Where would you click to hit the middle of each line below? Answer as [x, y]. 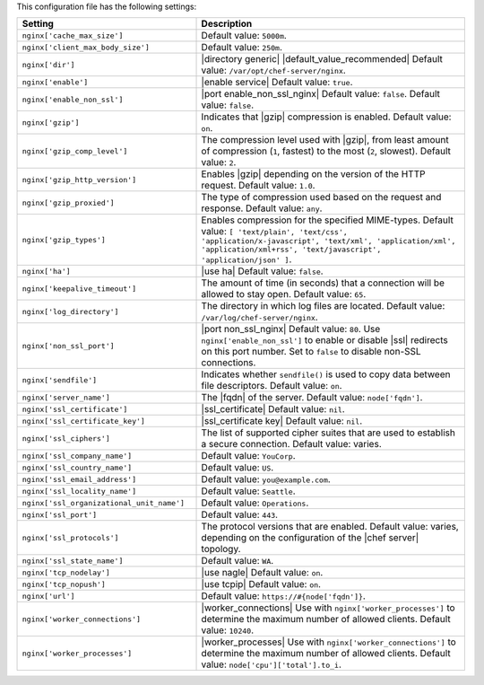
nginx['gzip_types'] [64, 239]
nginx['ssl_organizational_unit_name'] [104, 503]
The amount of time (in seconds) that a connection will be [323, 283]
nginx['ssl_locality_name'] [79, 491]
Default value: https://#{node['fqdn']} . [284, 596]
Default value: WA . [238, 561]
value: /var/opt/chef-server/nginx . [274, 70]
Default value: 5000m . [244, 36]
